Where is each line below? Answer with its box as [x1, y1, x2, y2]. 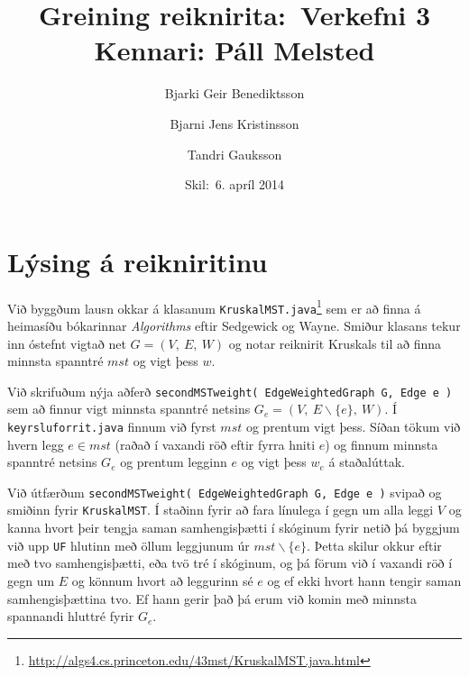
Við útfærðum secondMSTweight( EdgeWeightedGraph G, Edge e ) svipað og [7, 482, 442, 501]
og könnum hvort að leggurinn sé [71, 571, 253, 589]
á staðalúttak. [328, 452, 405, 471]
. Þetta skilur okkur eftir [307, 535, 442, 554]
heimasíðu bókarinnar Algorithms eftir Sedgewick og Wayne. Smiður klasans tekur [7, 315, 461, 334]
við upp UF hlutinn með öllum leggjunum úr [7, 535, 250, 554]
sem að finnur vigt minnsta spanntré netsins [7, 399, 251, 418]
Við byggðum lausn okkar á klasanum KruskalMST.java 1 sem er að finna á [7, 296, 421, 317]
